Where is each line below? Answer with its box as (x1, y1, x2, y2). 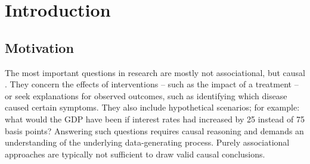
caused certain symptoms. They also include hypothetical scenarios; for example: (5, 101, 300, 113)
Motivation (5, 38, 74, 56)
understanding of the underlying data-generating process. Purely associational (5, 136, 290, 149)
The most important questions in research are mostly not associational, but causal (5, 66, 305, 78)
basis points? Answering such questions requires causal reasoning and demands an (5, 124, 304, 137)
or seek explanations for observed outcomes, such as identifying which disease (5, 89, 287, 102)
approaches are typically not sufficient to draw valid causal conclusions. (5, 147, 265, 160)
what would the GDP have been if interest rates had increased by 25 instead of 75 (5, 112, 305, 125)
